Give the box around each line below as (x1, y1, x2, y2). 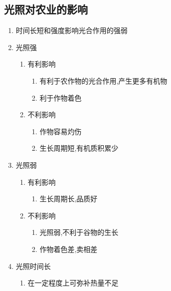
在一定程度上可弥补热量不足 (27, 277, 119, 288)
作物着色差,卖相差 (39, 243, 98, 254)
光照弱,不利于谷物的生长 (39, 227, 119, 237)
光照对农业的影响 (4, 2, 88, 17)
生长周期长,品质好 (39, 193, 98, 204)
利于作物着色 (39, 92, 82, 103)
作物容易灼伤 (39, 126, 82, 136)
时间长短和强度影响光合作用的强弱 (15, 25, 128, 36)
